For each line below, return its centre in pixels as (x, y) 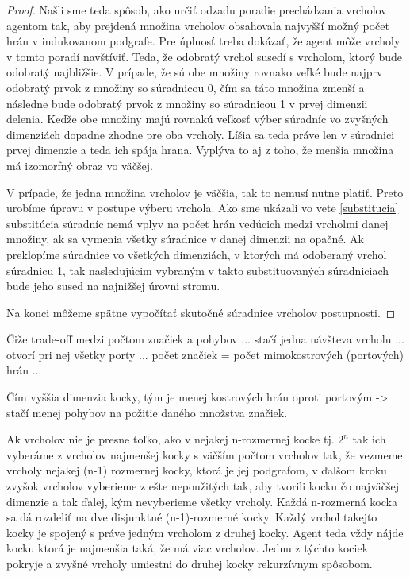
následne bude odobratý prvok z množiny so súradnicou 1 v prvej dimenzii (187, 103)
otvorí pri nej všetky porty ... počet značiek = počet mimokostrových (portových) (205, 354)
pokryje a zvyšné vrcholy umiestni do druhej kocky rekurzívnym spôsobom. (190, 563)
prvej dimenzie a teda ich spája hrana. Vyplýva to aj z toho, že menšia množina (200, 150)
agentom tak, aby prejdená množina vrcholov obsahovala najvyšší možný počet (198, 25)
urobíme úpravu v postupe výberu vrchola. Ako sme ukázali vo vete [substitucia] (203, 208)
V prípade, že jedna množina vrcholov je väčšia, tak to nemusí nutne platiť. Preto (205, 192)
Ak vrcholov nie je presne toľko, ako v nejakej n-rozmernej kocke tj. (171, 439)
